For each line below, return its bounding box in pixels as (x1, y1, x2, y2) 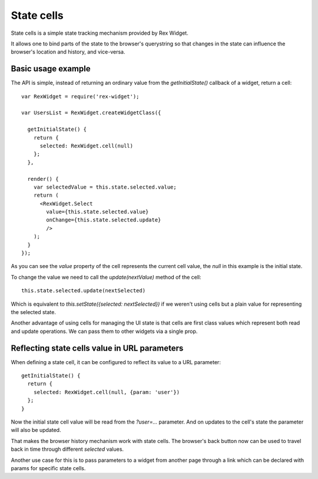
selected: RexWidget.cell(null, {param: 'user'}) (33, 389, 180, 395)
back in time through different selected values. (11, 445, 124, 453)
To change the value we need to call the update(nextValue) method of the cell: (11, 273, 201, 280)
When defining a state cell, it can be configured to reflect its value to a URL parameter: (11, 358, 221, 365)
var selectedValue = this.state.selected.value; (33, 183, 177, 190)
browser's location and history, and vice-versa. (11, 48, 125, 55)
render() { (27, 176, 59, 182)
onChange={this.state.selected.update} (46, 217, 161, 223)
